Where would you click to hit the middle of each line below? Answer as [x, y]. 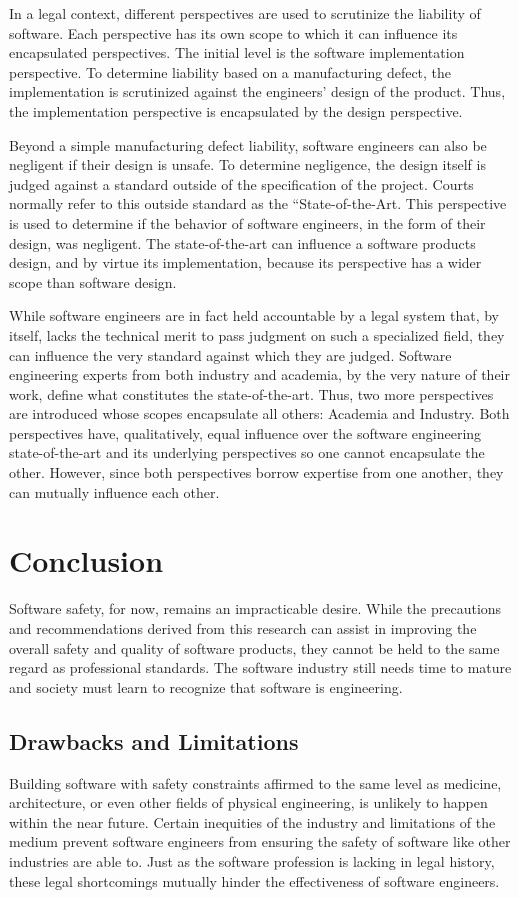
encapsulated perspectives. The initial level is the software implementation [237, 52]
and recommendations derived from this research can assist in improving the [243, 627]
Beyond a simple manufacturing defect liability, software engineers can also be [248, 144]
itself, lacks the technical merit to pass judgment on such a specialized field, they [257, 334]
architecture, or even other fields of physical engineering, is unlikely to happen [248, 802]
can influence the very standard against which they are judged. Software [230, 354]
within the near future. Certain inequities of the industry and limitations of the [252, 821]
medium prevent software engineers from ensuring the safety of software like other [260, 841]
